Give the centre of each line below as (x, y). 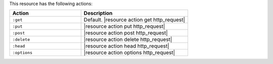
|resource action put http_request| (124, 26)
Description (98, 13)
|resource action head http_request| (126, 46)
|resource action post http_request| (126, 33)
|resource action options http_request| (129, 52)
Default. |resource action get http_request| (134, 20)
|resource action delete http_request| (128, 39)
